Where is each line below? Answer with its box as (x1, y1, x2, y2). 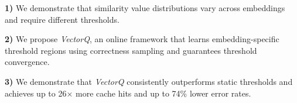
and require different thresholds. (5, 13, 120, 25)
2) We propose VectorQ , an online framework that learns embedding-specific (5, 33, 279, 45)
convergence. (5, 56, 50, 68)
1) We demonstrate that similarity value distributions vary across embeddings (5, 2, 285, 13)
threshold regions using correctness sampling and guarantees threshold (5, 44, 257, 56)
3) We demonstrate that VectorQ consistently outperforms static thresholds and (5, 75, 293, 87)
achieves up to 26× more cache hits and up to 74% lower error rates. (5, 87, 251, 99)
